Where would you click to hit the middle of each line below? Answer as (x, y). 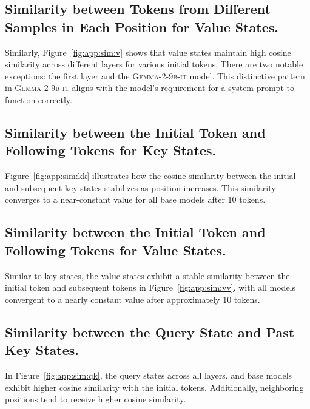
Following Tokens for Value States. (116, 250)
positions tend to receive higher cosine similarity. (96, 399)
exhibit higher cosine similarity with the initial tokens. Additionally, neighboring (154, 387)
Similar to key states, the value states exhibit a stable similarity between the (147, 275)
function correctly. (39, 99)
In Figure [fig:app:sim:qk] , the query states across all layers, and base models (149, 375)
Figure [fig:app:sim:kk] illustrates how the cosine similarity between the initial (150, 176)
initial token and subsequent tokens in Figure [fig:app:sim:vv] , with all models (150, 287)
